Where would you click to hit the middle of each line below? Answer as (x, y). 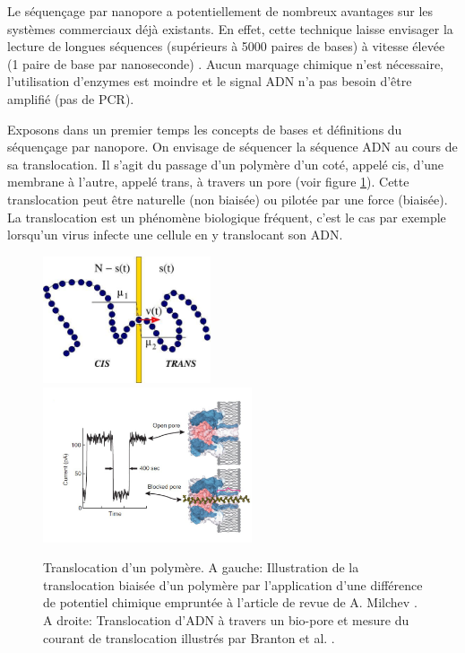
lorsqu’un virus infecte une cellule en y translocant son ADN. (175, 235)
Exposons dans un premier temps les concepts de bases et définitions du (205, 129)
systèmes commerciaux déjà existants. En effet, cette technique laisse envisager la (230, 28)
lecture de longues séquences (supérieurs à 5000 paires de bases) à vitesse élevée (226, 46)
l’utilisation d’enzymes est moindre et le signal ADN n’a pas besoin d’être (210, 81)
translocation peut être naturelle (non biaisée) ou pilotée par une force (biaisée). (228, 199)
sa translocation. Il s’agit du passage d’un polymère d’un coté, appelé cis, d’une (226, 164)
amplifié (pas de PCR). (71, 98)
